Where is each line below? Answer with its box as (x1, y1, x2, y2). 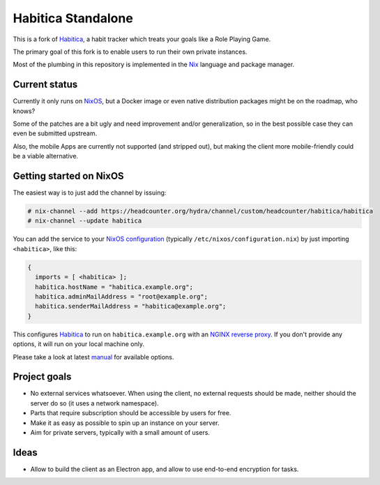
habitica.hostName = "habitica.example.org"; (35, 283, 193, 291)
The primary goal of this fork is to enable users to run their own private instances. (13, 47, 248, 56)
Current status (13, 79, 78, 91)
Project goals (13, 371, 72, 383)
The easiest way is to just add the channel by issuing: (13, 188, 167, 197)
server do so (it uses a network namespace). (30, 398, 160, 408)
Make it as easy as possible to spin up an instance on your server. (30, 419, 220, 427)
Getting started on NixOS (13, 170, 125, 181)
